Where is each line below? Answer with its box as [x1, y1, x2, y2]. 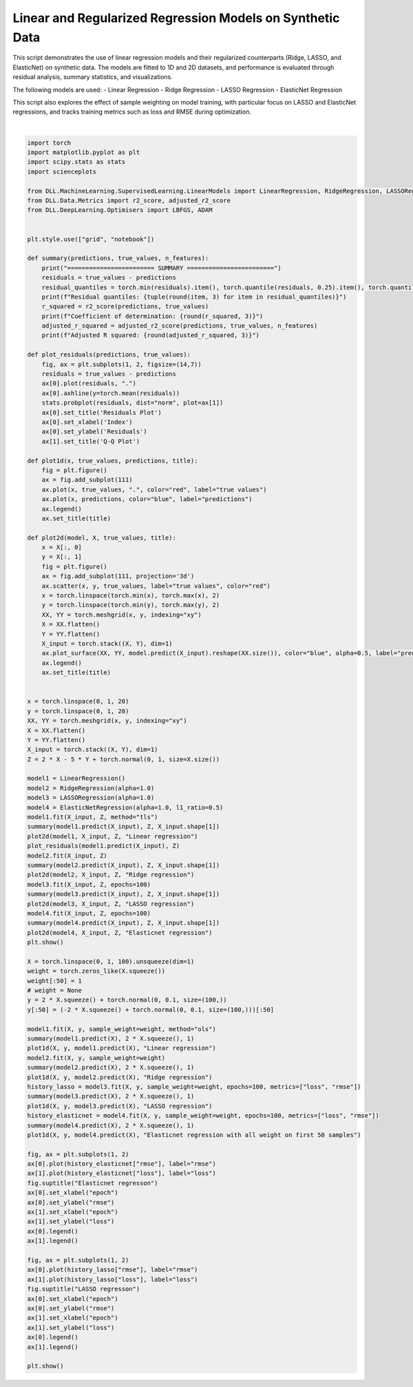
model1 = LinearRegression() [27, 774, 126, 783]
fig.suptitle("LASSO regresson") [27, 1285, 140, 1293]
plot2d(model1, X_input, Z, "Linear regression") [27, 832, 198, 840]
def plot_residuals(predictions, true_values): [27, 351, 191, 359]
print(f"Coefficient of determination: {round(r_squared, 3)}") [41, 312, 264, 320]
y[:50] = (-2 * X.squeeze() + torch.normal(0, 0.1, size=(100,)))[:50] [27, 1006, 275, 1013]
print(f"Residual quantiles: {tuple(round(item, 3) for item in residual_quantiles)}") [41, 293, 347, 301]
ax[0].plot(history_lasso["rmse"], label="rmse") [27, 1266, 198, 1273]
